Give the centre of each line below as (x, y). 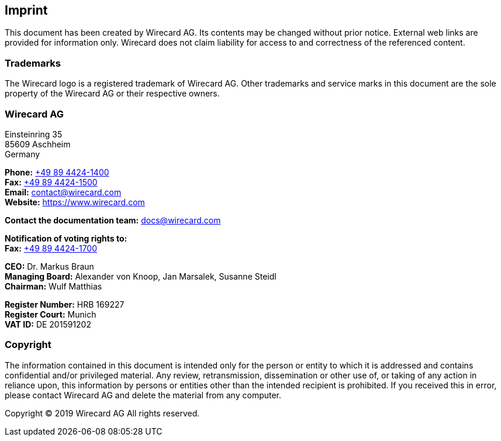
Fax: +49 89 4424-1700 (51, 248)
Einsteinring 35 (34, 134)
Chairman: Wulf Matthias (53, 286)
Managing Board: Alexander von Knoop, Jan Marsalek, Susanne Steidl (141, 276)
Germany (23, 154)
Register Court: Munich (51, 314)
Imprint (26, 10)
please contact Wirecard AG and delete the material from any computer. (143, 395)
